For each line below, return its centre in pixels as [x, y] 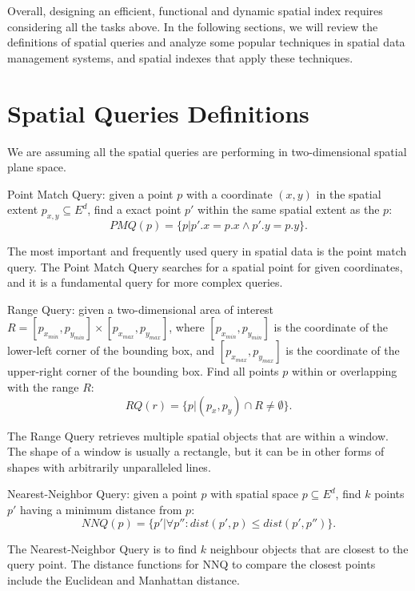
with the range [43, 387]
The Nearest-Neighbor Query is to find [102, 548]
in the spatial [349, 193]
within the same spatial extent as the [289, 209]
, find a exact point [134, 209]
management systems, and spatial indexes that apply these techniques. [180, 57]
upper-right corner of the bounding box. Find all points [143, 371]
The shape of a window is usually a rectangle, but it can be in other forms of [196, 451]
